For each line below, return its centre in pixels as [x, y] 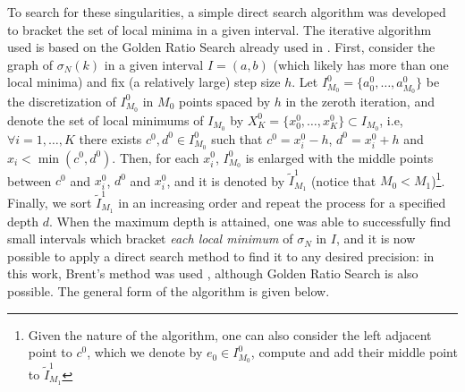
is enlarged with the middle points [339, 157]
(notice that [343, 180]
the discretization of [62, 101]
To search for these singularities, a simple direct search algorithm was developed [227, 12]
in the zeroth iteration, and [360, 101]
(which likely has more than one [361, 64]
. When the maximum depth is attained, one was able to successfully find [250, 221]
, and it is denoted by [226, 180]
